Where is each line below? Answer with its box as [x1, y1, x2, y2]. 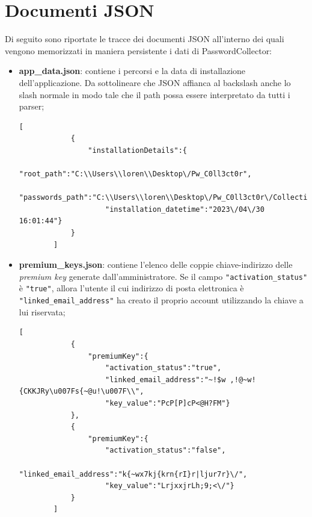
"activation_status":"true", [105, 364, 222, 373]
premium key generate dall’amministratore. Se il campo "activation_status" [19, 270, 308, 282]
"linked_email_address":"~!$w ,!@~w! [105, 375, 256, 384]
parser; [19, 100, 44, 113]
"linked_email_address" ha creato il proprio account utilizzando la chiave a [19, 294, 304, 306]
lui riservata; [19, 305, 66, 318]
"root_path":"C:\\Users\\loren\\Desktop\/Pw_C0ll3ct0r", [19, 170, 252, 179]
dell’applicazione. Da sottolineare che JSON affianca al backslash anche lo [19, 76, 291, 88]
